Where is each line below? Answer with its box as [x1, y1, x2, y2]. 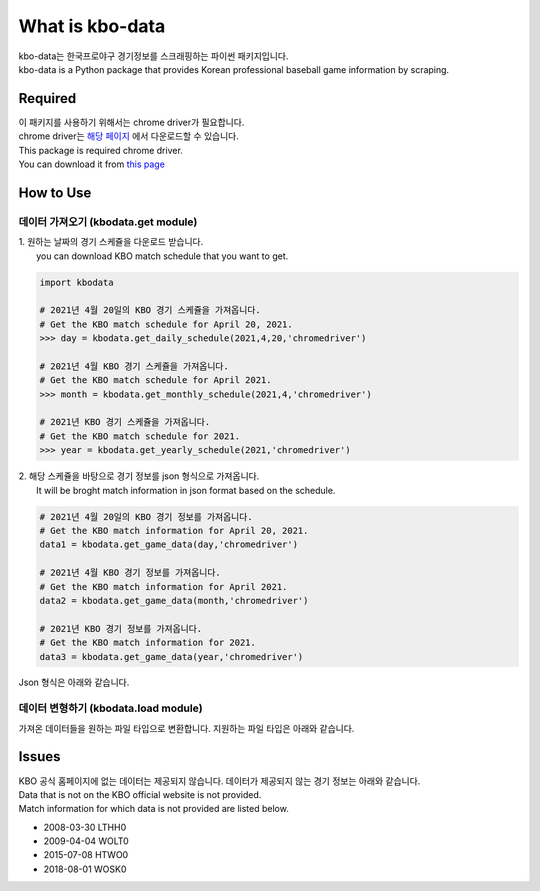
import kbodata [39, 276, 114, 288]
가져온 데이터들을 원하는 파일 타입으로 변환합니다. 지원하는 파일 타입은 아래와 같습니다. [18, 722, 355, 734]
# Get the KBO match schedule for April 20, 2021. [39, 318, 294, 330]
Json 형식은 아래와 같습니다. [18, 676, 130, 689]
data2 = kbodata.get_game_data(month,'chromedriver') [39, 595, 309, 606]
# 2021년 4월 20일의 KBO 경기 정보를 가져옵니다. [39, 511, 254, 522]
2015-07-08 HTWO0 [43, 849, 129, 861]
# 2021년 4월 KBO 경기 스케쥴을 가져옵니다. [39, 360, 229, 372]
